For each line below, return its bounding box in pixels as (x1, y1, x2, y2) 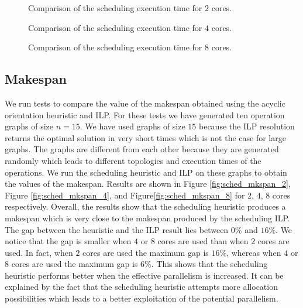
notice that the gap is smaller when (5, 235, 132, 247)
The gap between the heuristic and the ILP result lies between (5, 223, 229, 235)
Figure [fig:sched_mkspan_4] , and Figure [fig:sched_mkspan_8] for (5, 189, 245, 201)
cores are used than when (157, 235, 249, 247)
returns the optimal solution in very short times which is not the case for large (5, 131, 286, 143)
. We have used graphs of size (80, 120, 185, 132)
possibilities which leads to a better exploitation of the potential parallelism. (5, 292, 278, 304)
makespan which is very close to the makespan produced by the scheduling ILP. (5, 211, 290, 224)
